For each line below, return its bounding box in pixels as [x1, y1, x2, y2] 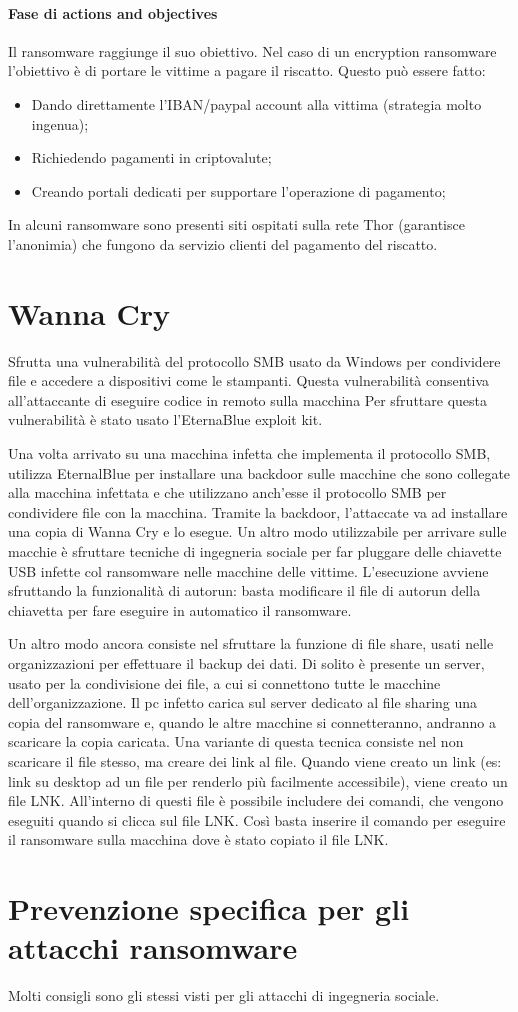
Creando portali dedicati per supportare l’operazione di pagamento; [31, 180, 446, 201]
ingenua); [31, 113, 89, 134]
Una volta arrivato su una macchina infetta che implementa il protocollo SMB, [8, 443, 491, 464]
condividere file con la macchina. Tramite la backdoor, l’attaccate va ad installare [8, 501, 508, 522]
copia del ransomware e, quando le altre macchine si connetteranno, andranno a [8, 711, 497, 732]
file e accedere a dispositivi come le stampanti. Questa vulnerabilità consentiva [8, 370, 490, 391]
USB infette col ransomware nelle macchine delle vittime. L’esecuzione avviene [8, 560, 489, 581]
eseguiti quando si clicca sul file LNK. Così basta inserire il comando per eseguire [8, 809, 506, 830]
